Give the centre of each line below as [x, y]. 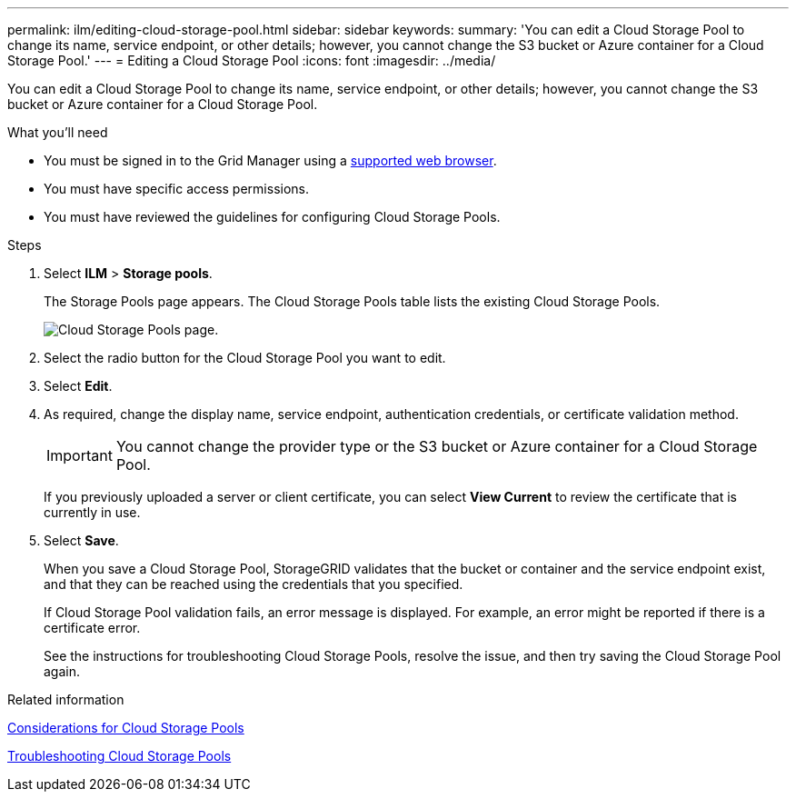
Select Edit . [78, 386]
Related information [66, 699]
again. [62, 671]
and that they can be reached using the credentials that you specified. [254, 584]
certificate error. [92, 628]
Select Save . [81, 540]
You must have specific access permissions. [177, 189]
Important [80, 455]
